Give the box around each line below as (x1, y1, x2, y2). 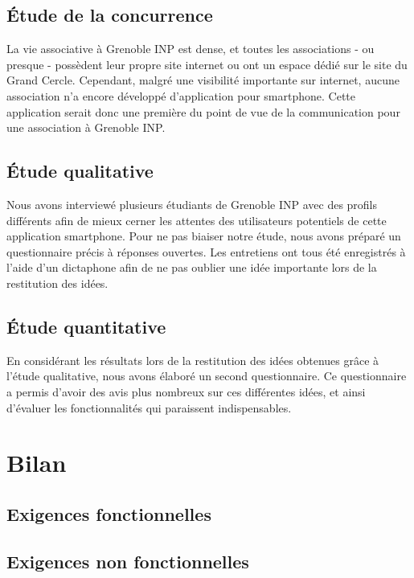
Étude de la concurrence (6, 2, 213, 27)
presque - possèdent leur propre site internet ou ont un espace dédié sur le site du (6, 55, 408, 72)
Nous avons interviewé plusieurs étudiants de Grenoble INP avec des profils (6, 195, 378, 212)
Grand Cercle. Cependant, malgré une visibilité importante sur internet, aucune (6, 72, 400, 88)
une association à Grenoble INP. (6, 119, 166, 136)
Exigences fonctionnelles (6, 501, 211, 526)
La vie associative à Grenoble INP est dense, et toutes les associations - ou (6, 40, 375, 57)
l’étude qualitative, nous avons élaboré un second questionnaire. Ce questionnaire (6, 367, 407, 384)
